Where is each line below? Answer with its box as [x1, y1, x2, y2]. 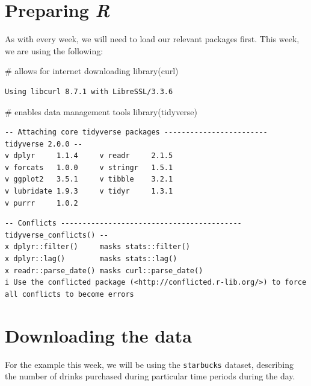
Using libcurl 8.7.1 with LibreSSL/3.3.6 [5, 87, 173, 96]
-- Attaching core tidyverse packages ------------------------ [5, 128, 268, 137]
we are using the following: [5, 44, 103, 57]
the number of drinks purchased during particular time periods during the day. [5, 370, 295, 382]
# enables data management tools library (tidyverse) [5, 105, 198, 118]
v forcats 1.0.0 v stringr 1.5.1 [5, 163, 173, 172]
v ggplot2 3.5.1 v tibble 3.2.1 [5, 175, 173, 184]
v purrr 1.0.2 [5, 198, 78, 207]
